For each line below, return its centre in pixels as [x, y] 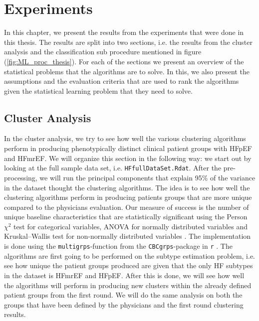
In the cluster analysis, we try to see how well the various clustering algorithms [125, 138]
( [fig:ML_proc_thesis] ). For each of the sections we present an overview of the [124, 61]
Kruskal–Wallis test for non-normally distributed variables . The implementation [128, 236]
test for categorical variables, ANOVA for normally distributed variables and [130, 226]
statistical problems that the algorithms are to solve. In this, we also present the [127, 71]
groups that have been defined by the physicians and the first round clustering [124, 304]
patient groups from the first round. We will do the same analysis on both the [123, 295]
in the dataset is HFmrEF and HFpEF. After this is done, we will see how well [124, 275]
